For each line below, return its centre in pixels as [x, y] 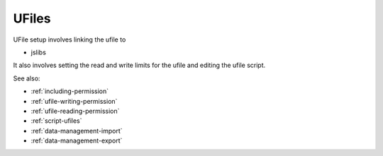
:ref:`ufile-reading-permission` [75, 111]
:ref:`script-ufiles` [56, 121]
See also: [27, 78]
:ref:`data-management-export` [77, 140]
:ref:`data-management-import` [77, 131]
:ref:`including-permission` [70, 91]
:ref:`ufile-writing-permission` [74, 101]
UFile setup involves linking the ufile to [70, 40]
